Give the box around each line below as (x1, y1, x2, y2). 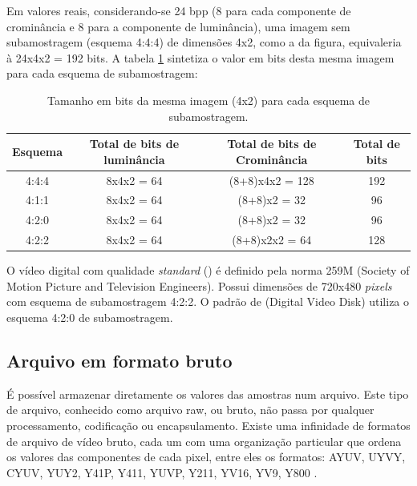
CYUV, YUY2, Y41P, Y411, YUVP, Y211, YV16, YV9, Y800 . (6, 464, 318, 480)
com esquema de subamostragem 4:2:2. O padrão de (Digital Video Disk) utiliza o (6, 293, 410, 310)
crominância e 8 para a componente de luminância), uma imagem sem (6, 18, 350, 34)
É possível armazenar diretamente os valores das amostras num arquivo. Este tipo (6, 385, 409, 402)
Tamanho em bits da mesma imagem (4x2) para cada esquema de (47, 91, 370, 108)
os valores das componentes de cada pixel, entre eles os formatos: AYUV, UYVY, (6, 448, 406, 465)
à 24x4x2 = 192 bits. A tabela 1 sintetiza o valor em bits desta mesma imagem (6, 49, 395, 66)
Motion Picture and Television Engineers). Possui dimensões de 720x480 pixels (6, 277, 392, 294)
